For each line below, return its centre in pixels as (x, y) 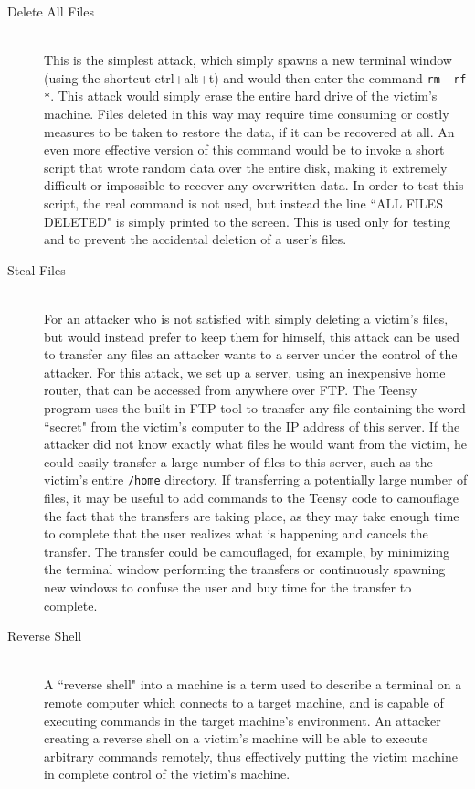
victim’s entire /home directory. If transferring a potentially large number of (256, 480)
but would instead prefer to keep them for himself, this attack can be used (252, 336)
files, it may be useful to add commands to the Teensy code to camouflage (252, 498)
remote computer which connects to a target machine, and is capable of (244, 702)
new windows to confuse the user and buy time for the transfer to (228, 587)
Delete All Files (51, 11)
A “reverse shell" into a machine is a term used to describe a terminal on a (253, 684)
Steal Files (37, 269)
